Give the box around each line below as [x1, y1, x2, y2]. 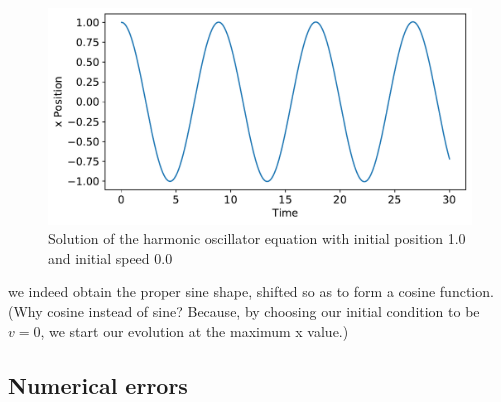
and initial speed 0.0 [48, 247, 173, 268]
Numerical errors [8, 369, 188, 400]
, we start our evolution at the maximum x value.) [40, 320, 349, 341]
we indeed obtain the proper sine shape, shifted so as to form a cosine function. [8, 281, 494, 302]
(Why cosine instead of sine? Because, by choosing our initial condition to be [8, 300, 480, 321]
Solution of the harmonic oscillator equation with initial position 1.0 [48, 228, 466, 249]
